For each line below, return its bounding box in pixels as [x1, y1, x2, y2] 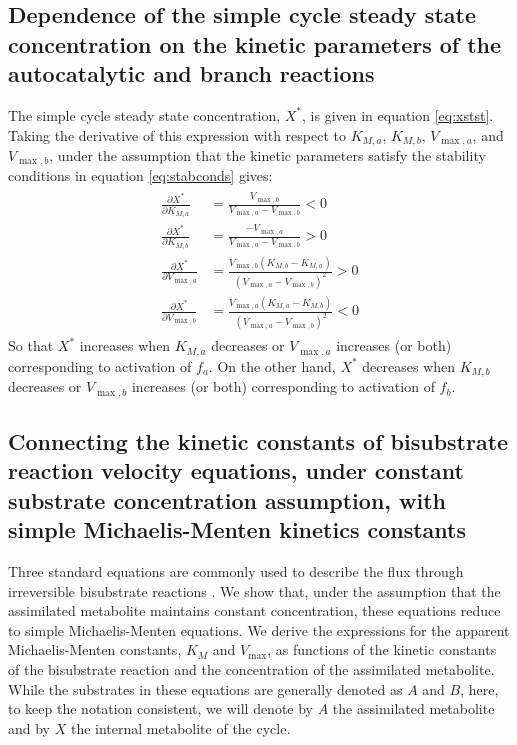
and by [8, 717, 51, 738]
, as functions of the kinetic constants [267, 639, 497, 660]
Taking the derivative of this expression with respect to [8, 124, 346, 145]
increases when [79, 335, 171, 356]
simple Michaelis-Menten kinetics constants [8, 514, 467, 545]
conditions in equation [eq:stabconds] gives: [8, 165, 273, 186]
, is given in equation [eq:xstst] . [302, 104, 494, 125]
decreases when [362, 355, 456, 376]
